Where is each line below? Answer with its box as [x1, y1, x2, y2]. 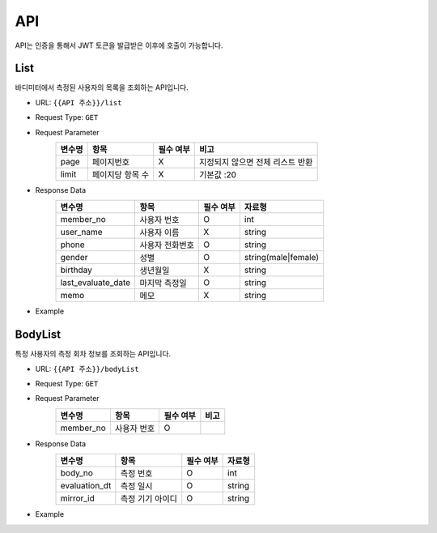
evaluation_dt [60, 480, 112, 492]
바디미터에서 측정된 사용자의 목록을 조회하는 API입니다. [15, 83, 189, 92]
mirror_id [60, 492, 95, 504]
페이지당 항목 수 [91, 169, 150, 181]
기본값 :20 [199, 169, 237, 181]
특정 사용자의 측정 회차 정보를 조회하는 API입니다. [15, 349, 172, 359]
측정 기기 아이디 [120, 493, 178, 505]
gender [60, 252, 88, 263]
